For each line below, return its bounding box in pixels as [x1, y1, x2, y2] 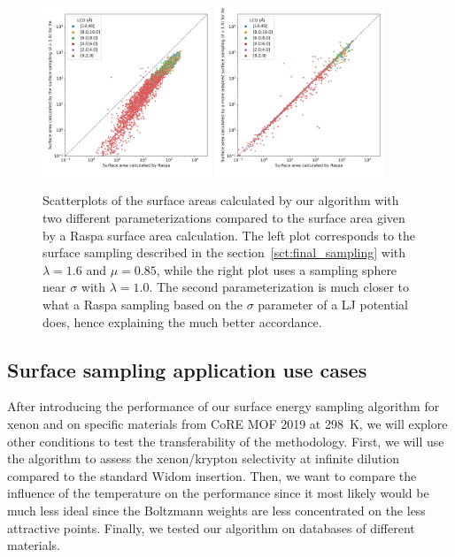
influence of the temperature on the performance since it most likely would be [7, 484, 429, 502]
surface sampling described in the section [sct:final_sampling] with [42, 243, 406, 262]
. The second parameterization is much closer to [149, 278, 409, 296]
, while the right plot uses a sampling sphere [156, 260, 397, 278]
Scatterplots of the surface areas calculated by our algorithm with [42, 191, 399, 210]
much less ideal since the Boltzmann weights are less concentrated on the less [7, 500, 426, 519]
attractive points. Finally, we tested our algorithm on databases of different [7, 518, 415, 537]
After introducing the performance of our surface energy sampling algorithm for [7, 397, 440, 416]
